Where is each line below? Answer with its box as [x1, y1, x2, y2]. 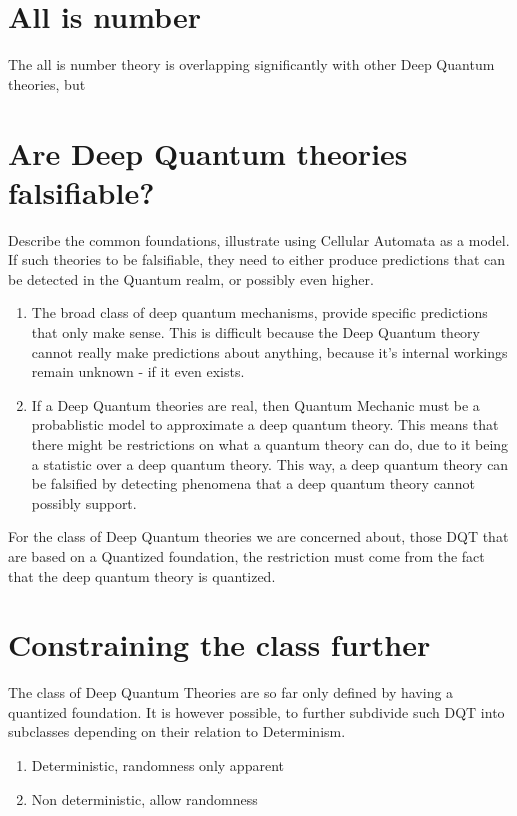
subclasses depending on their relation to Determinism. [8, 721, 346, 742]
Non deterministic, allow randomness [31, 788, 258, 809]
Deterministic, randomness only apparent [31, 755, 284, 776]
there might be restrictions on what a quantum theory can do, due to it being [31, 433, 509, 454]
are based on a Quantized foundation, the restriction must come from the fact [8, 545, 485, 566]
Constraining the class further [8, 624, 431, 665]
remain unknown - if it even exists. [31, 361, 245, 382]
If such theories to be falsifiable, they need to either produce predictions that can [8, 249, 506, 270]
